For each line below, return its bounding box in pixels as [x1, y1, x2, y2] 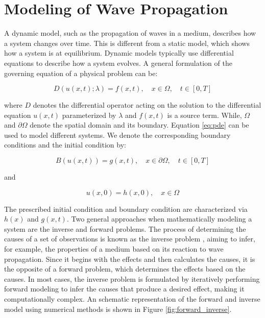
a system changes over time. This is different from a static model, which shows [4, 37, 250, 48]
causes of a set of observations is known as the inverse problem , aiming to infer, [4, 233, 255, 244]
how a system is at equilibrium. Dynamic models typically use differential [4, 47, 234, 58]
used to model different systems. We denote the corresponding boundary [4, 129, 231, 140]
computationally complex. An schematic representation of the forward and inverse [4, 293, 260, 304]
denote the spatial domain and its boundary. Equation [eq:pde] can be [30, 119, 249, 130]
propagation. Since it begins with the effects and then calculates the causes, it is [4, 253, 255, 264]
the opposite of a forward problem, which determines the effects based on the [4, 263, 246, 274]
